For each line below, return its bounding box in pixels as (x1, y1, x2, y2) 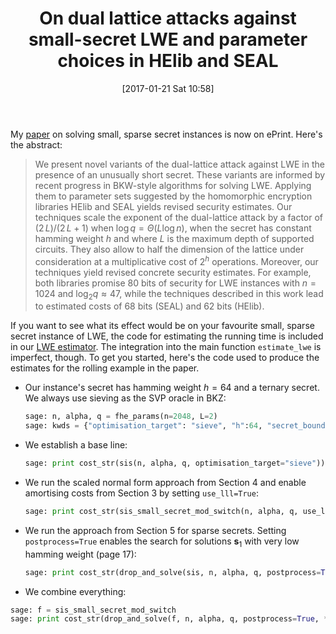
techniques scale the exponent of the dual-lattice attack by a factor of (34, 211, 324, 223)
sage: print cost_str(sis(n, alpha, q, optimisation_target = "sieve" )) (24, 458, 326, 469)
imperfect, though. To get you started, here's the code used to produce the (10, 352, 320, 364)
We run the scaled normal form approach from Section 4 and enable (24, 477, 307, 489)
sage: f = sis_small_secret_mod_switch (10, 605, 177, 615)
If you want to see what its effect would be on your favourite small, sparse (10, 320, 315, 332)
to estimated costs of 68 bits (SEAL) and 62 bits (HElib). (34, 300, 265, 312)
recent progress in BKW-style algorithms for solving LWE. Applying (34, 179, 312, 191)
